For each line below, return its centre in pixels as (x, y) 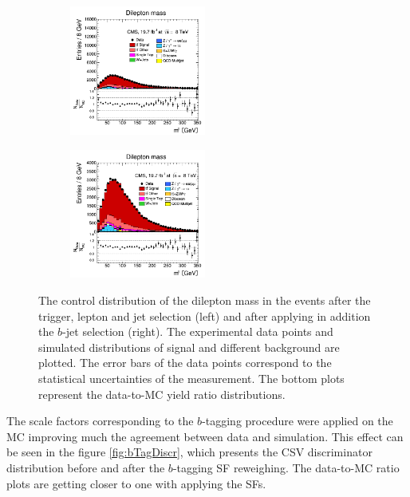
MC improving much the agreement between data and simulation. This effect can (205, 436)
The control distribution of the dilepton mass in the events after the (205, 300)
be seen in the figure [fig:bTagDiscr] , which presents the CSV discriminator (189, 452)
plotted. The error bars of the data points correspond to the (185, 363)
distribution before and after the (86, 467)
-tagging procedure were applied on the (298, 421)
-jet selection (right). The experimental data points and (198, 331)
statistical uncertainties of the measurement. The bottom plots (191, 378)
